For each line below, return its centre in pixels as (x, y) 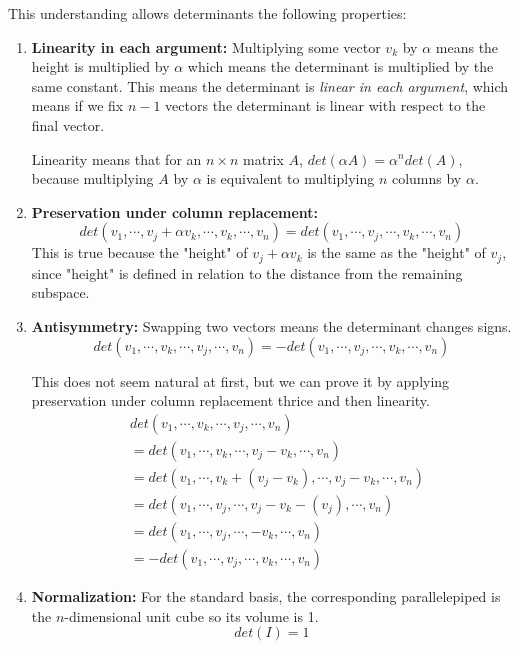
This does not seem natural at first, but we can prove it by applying (240, 380)
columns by (426, 178)
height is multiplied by (100, 66)
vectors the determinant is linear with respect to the (325, 105)
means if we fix (77, 105)
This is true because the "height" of (139, 252)
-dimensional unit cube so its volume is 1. (191, 615)
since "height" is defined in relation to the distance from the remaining (247, 272)
